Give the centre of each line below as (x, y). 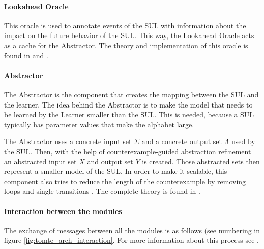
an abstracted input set (40, 161)
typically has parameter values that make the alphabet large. (99, 124)
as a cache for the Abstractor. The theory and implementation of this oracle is (126, 45)
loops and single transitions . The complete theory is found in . (102, 191)
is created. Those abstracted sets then (201, 161)
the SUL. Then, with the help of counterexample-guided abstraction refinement (128, 151)
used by (243, 141)
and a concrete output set (182, 141)
